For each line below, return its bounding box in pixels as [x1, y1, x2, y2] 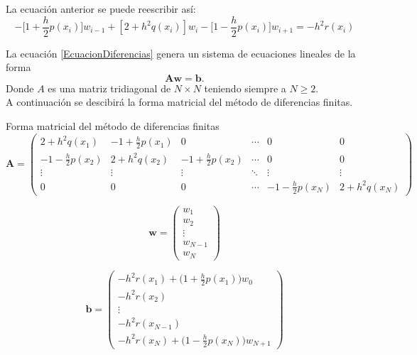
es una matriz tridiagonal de [48, 80, 171, 95]
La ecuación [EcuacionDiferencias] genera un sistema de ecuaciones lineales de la [6, 45, 356, 60]
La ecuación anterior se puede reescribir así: [6, 1, 196, 16]
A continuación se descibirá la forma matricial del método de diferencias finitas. [6, 94, 353, 109]
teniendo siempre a [204, 80, 286, 95]
